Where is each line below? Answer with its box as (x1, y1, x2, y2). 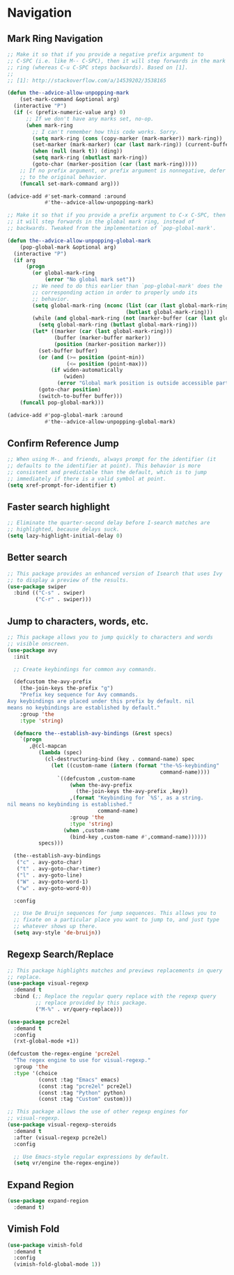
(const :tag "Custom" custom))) (38, 1095, 132, 1103)
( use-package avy (7, 646, 58, 654)
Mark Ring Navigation (7, 33, 103, 45)
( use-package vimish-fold (7, 1242, 82, 1249)
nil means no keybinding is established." (7, 801, 132, 808)
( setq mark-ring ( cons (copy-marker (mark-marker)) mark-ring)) (32, 134, 223, 142)
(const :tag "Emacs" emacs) (38, 1076, 120, 1084)
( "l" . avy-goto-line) (16, 872, 82, 879)
